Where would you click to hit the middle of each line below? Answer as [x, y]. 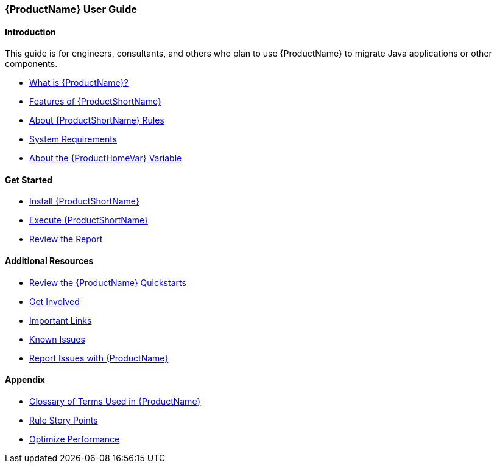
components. [31, 64]
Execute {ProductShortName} [89, 220]
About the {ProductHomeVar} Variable [106, 158]
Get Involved [55, 301]
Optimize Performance [75, 439]
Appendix [25, 380]
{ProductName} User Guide [71, 9]
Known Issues [57, 339]
